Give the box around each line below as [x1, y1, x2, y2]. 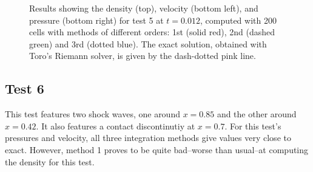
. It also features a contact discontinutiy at [36, 119, 195, 132]
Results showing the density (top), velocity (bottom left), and [29, 2, 258, 14]
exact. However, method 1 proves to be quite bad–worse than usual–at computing [5, 143, 309, 156]
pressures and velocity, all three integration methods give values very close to [5, 131, 291, 144]
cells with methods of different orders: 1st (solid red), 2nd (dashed [29, 26, 275, 38]
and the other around [217, 108, 297, 120]
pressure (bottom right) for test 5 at [29, 13, 164, 26]
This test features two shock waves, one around [5, 108, 180, 120]
